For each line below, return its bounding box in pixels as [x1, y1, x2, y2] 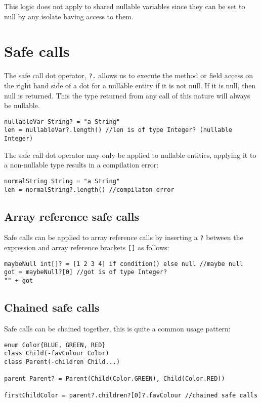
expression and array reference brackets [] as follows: [4, 242, 169, 253]
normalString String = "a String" [4, 177, 120, 185]
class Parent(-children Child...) [4, 358, 120, 365]
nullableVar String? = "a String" [4, 118, 120, 125]
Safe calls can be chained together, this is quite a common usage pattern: [4, 323, 231, 333]
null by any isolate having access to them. [4, 11, 134, 21]
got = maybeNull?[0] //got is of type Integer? [4, 268, 167, 276]
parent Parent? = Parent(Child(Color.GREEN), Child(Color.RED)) [4, 375, 225, 383]
